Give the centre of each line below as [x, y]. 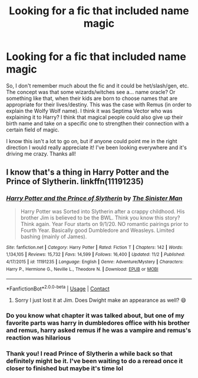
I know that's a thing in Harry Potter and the [88, 172]
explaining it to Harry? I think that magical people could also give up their [95, 117]
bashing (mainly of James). [54, 236]
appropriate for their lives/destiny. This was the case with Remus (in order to [99, 104]
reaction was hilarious [39, 337]
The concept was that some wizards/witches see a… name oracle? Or [91, 92]
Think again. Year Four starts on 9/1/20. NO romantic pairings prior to [104, 224]
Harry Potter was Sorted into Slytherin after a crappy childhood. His [103, 211]
